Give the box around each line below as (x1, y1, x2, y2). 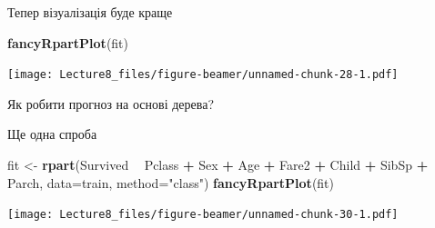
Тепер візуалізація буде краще (7, 3, 173, 21)
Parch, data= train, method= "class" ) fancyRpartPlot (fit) (7, 173, 335, 192)
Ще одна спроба (7, 124, 97, 144)
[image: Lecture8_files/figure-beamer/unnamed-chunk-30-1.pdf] (7, 208, 399, 222)
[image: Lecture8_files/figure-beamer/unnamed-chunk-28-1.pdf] (7, 68, 399, 82)
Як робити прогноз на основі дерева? (7, 94, 214, 113)
